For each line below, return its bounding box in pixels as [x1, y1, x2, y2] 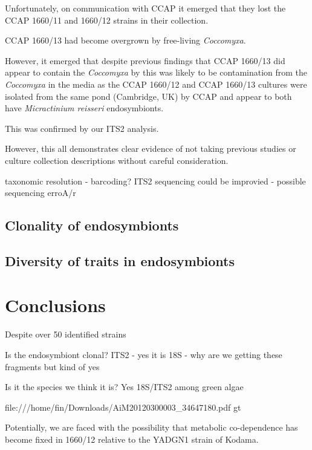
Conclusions [5, 293, 106, 318]
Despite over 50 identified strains [5, 328, 126, 341]
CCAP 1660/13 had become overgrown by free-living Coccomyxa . [5, 34, 246, 47]
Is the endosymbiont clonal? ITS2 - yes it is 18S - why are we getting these [5, 348, 282, 360]
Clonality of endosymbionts [5, 216, 179, 235]
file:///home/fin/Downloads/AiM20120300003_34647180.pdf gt [5, 400, 241, 413]
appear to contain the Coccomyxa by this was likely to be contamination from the [5, 66, 308, 79]
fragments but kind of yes [5, 360, 100, 373]
